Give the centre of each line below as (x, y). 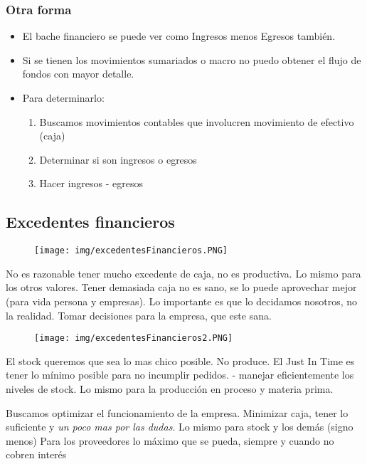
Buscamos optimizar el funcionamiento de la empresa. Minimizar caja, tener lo (177, 412)
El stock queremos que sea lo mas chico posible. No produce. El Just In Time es (180, 360)
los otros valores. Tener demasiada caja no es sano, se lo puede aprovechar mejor (181, 287)
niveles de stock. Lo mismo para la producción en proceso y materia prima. (170, 389)
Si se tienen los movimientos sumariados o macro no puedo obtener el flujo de (192, 59)
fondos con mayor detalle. (78, 74)
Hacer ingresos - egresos (91, 183)
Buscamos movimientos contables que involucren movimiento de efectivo (197, 121)
